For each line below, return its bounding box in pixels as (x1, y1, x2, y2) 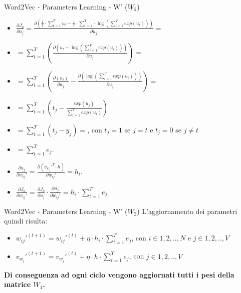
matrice (4, 279, 31, 289)
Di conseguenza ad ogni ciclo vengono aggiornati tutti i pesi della (4, 269, 234, 279)
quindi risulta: (4, 215, 48, 226)
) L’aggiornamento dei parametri (137, 205, 237, 216)
